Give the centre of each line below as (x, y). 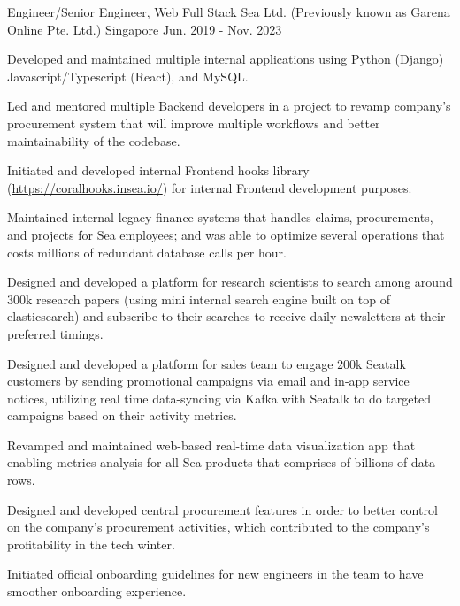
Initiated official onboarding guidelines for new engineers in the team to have (215, 574)
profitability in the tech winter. (91, 544)
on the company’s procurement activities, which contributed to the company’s (218, 527)
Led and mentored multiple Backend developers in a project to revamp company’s (229, 106)
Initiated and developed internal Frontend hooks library (158, 170)
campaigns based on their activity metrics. (122, 415)
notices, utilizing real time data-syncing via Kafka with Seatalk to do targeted (219, 398)
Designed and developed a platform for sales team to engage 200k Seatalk (207, 363)
